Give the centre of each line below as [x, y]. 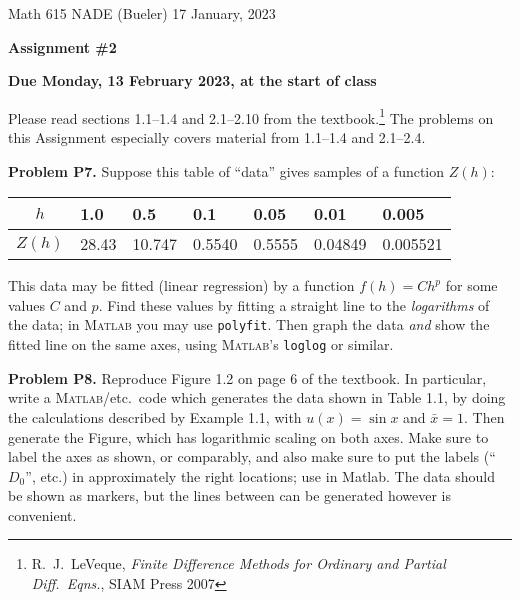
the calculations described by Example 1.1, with [155, 416]
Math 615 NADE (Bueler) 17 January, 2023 [142, 13]
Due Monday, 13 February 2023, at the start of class [192, 80]
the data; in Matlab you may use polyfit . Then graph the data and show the [249, 324]
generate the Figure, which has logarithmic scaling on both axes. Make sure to [248, 436]
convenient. [42, 514]
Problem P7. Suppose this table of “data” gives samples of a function [226, 170]
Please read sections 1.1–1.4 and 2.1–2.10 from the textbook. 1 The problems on [251, 116]
